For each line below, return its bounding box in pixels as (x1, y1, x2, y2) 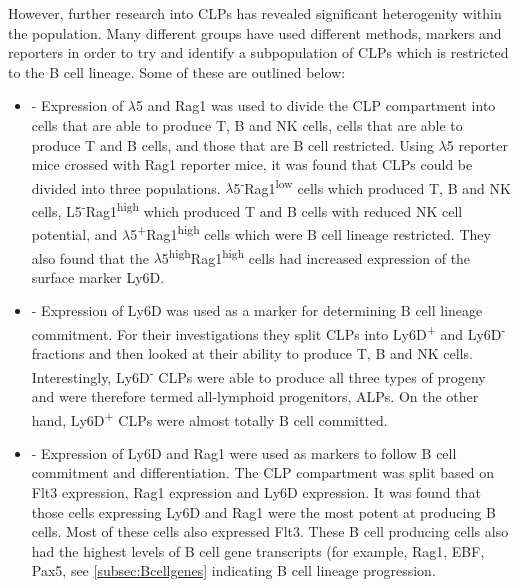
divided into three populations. (31, 177, 221, 198)
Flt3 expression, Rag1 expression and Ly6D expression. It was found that (31, 482, 481, 503)
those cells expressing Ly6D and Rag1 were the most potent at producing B (31, 501, 496, 522)
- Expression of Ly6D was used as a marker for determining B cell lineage (31, 300, 483, 321)
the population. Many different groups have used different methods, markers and (8, 22, 502, 43)
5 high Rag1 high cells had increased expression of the (161, 244, 471, 268)
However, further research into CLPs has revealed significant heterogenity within (8, 3, 502, 23)
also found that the (31, 247, 149, 268)
